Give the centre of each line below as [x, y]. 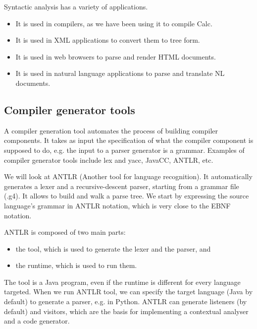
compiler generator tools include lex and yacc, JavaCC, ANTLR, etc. [109, 160]
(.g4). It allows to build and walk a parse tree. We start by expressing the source [127, 196]
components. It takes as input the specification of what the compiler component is [129, 140]
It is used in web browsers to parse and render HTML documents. [116, 56]
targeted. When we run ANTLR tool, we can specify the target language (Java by [128, 292]
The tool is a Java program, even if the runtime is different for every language [122, 282]
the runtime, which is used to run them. [76, 265]
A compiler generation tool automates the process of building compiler [111, 130]
